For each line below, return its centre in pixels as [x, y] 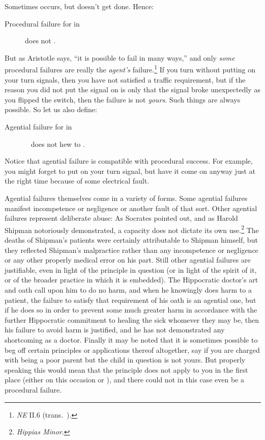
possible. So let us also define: [51, 109]
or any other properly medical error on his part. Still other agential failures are [128, 260]
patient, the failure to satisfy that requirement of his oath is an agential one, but [130, 300]
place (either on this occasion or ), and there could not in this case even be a [124, 380]
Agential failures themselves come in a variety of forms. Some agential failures [126, 198]
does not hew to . [58, 144]
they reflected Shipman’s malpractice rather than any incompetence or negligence [131, 250]
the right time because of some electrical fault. [77, 181]
